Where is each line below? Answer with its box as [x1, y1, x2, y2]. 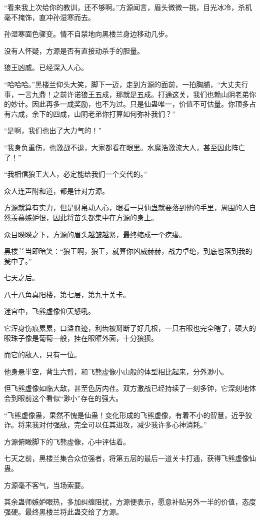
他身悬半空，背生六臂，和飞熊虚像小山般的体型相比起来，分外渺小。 [4, 366, 228, 376]
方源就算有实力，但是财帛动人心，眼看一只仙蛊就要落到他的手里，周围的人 [4, 202, 249, 213]
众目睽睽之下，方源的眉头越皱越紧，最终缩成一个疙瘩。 [4, 229, 186, 239]
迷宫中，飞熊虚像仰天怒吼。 [4, 306, 95, 316]
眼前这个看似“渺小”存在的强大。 [17, 393, 123, 403]
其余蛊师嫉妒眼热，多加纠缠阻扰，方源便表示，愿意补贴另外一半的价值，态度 [4, 496, 256, 507]
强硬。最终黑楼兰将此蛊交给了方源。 [4, 506, 123, 516]
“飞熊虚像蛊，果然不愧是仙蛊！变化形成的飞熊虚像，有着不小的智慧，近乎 [4, 409, 245, 420]
